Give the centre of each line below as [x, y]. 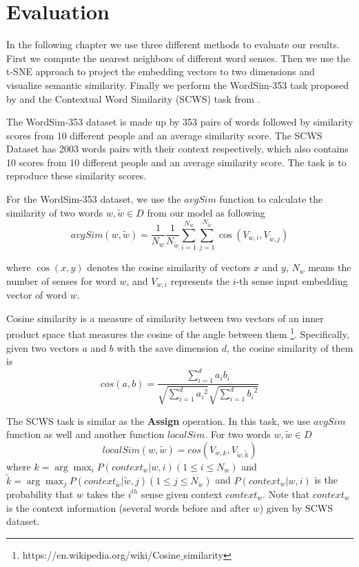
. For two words [238, 434]
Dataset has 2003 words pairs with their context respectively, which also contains [177, 149]
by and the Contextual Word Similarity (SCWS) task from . [133, 98]
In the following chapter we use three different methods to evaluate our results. [173, 44]
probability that [40, 494]
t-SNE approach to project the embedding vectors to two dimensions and [161, 71]
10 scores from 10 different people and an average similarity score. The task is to [176, 162]
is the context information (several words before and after [128, 507]
